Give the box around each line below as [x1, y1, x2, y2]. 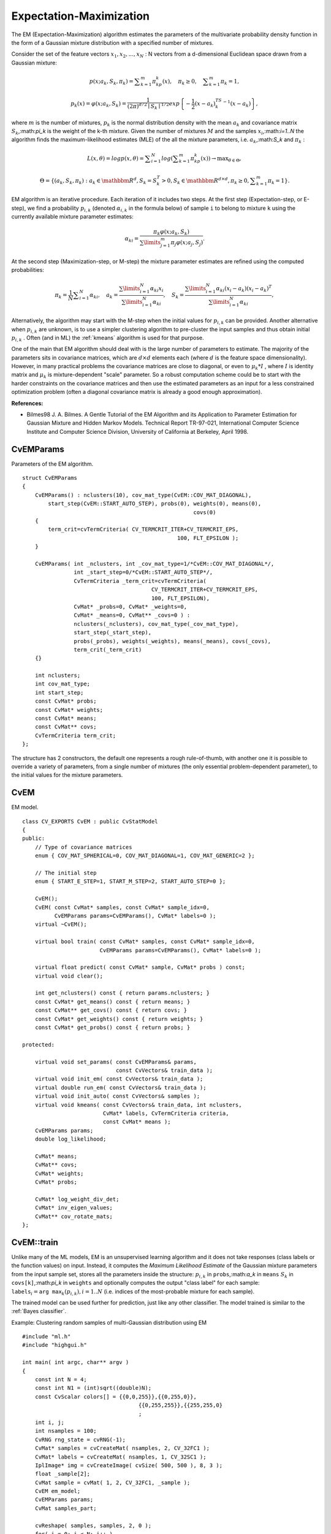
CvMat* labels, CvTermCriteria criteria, [102, 1109, 229, 1117]
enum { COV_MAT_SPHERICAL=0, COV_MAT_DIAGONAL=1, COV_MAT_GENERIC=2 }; [34, 852, 255, 859]
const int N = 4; [34, 1376, 87, 1383]
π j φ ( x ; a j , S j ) [170, 239, 204, 247]
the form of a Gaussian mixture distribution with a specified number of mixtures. [11, 39, 214, 46]
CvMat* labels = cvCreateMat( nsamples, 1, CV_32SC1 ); [34, 1453, 207, 1460]
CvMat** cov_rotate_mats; [34, 1212, 113, 1220]
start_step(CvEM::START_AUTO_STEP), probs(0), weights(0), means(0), [48, 500, 262, 507]
